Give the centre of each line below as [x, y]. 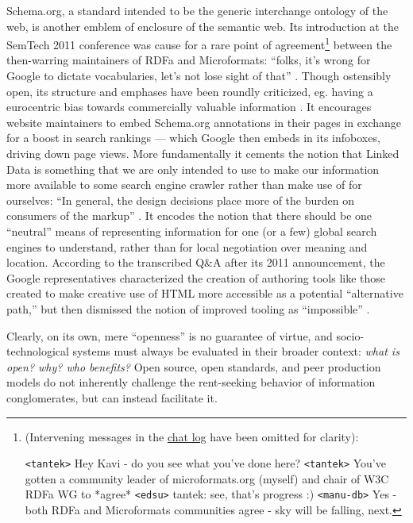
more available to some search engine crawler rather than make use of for [184, 185]
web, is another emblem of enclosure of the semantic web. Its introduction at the [203, 26]
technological [38, 351]
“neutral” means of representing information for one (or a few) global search [192, 231]
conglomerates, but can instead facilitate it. [112, 397]
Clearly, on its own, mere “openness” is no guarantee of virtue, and [170, 335]
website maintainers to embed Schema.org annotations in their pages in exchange [204, 122]
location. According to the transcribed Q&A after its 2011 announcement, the [196, 262]
